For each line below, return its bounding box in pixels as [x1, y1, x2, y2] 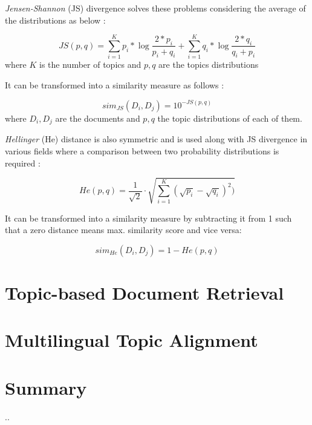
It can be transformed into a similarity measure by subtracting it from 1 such [5, 211, 292, 224]
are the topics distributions [158, 58, 259, 71]
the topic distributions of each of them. [157, 111, 302, 124]
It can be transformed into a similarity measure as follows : [5, 78, 224, 91]
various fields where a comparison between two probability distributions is [5, 144, 279, 157]
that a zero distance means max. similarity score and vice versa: [5, 223, 242, 236]
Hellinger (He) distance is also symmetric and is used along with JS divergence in [5, 133, 308, 145]
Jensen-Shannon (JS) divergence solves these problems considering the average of [5, 2, 306, 14]
